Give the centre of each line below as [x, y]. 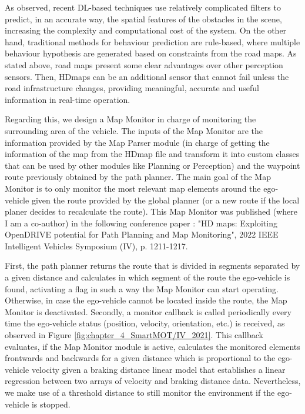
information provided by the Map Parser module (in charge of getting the [137, 142]
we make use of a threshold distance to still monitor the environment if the [140, 392]
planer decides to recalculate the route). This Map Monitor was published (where [151, 211]
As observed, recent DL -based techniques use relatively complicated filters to [143, 7]
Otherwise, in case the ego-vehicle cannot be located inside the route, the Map [146, 300]
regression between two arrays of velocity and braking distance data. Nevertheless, [153, 381]
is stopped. [51, 404]
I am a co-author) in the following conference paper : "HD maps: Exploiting [141, 223]
